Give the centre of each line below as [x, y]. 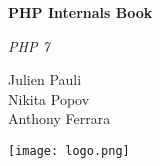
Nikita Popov [49, 98]
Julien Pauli [45, 79]
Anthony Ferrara [59, 118]
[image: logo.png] [69, 150]
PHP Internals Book [80, 12]
